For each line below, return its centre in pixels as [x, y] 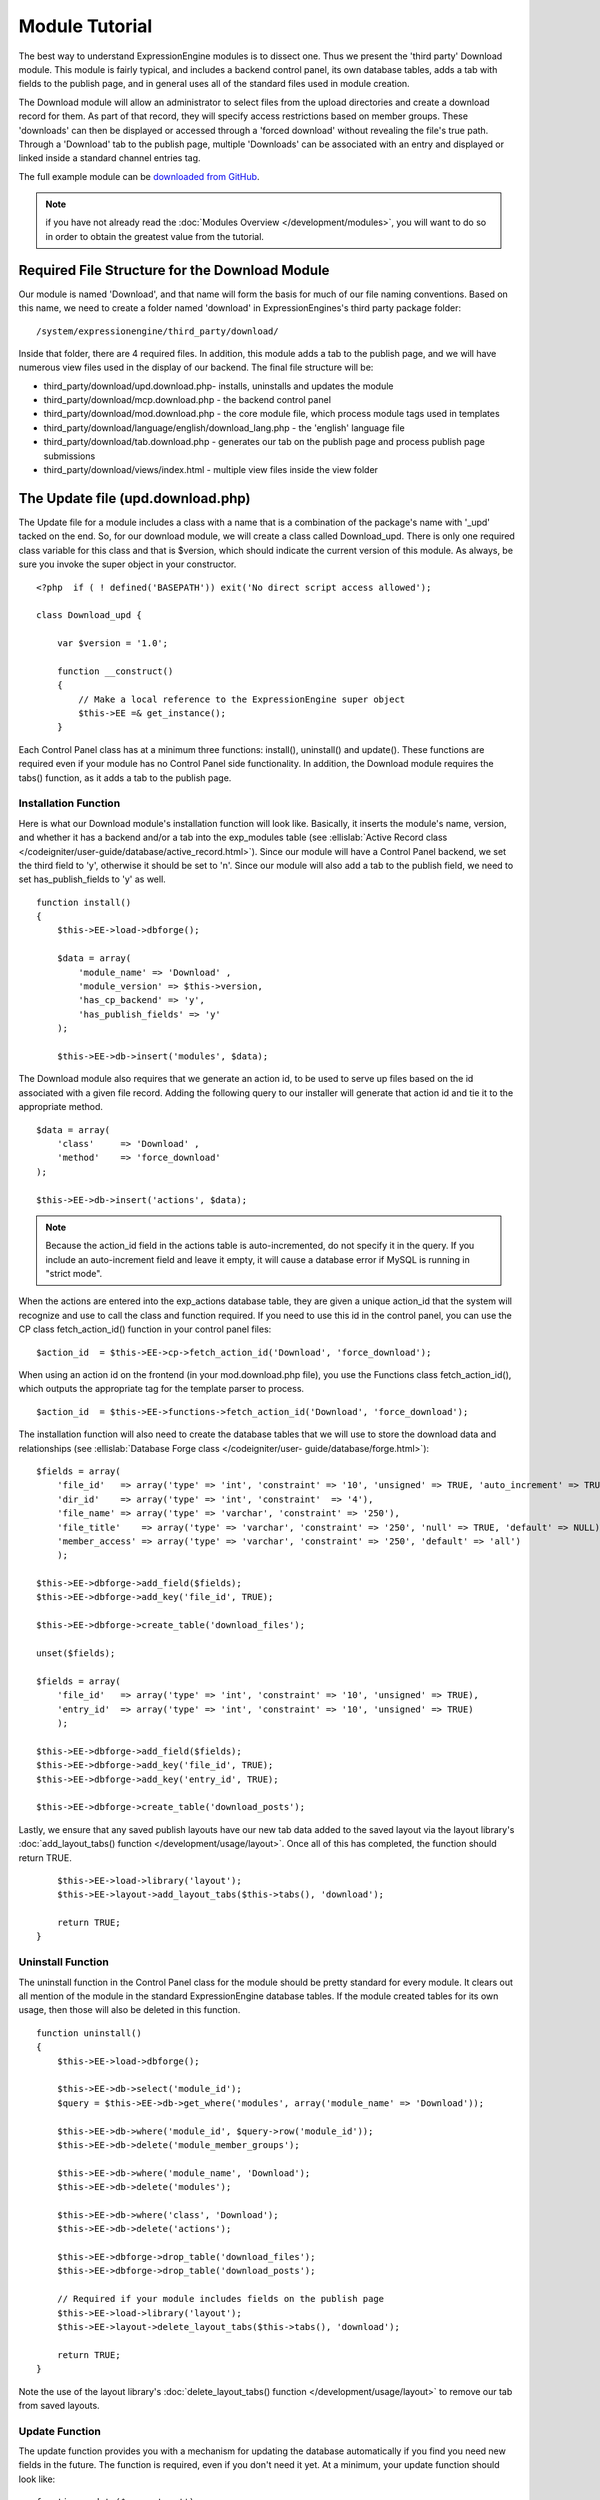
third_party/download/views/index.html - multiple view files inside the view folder [211, 470]
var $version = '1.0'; [112, 643]
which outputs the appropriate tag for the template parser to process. [161, 1389]
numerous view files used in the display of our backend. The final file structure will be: [196, 367]
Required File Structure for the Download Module [174, 270]
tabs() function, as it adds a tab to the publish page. [125, 777]
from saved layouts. [59, 2405]
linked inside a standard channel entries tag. [109, 158]
